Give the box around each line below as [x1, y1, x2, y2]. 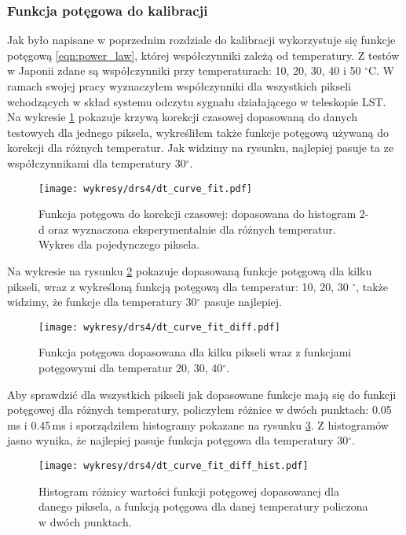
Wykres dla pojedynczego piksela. [38, 236, 200, 253]
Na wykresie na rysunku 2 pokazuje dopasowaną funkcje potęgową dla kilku [7, 263, 372, 279]
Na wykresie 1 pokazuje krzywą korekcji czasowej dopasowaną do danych [7, 109, 357, 125]
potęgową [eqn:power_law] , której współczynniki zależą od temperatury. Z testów [7, 46, 400, 63]
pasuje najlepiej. [204, 293, 282, 310]
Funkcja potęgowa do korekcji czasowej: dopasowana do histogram [38, 205, 357, 222]
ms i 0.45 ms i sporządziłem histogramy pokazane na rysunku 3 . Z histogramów [7, 416, 389, 433]
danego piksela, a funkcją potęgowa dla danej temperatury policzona [38, 498, 368, 515]
